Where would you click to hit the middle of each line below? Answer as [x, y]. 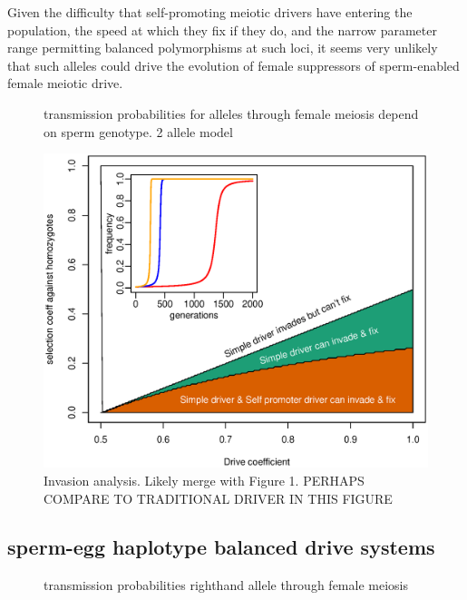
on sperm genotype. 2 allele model [138, 131]
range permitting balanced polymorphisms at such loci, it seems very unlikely [223, 48]
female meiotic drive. [65, 83]
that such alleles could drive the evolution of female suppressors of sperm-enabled [233, 65]
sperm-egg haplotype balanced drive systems [221, 547]
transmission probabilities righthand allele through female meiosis [226, 585]
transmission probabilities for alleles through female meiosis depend [231, 113]
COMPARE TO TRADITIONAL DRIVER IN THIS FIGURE [218, 498]
